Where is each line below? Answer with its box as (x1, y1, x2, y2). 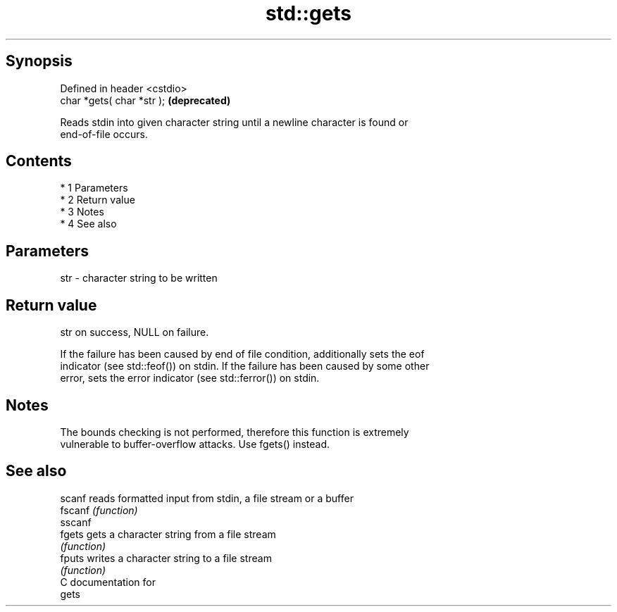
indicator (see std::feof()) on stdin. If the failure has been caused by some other (60, 360, 430, 373)
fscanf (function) (60, 504, 138, 516)
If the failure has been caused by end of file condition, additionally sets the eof (60, 348, 425, 361)
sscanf (60, 516, 92, 528)
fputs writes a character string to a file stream (60, 551, 272, 564)
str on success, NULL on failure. (60, 326, 209, 339)
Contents (6, 152, 72, 170)
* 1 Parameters (60, 182, 128, 194)
